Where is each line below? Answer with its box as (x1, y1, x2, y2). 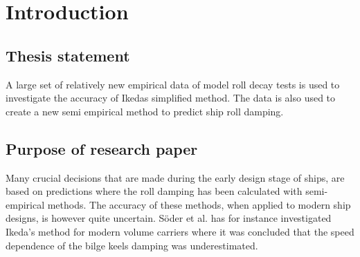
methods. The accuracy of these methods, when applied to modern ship (47, 197, 351, 211)
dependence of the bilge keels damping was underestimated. (6, 238, 258, 252)
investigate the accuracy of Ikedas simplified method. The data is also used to (6, 91, 336, 105)
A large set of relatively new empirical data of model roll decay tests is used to (6, 77, 340, 91)
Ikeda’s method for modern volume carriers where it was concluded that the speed (6, 224, 354, 238)
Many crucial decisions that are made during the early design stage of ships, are (6, 170, 345, 184)
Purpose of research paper (6, 137, 198, 159)
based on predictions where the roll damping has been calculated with (6, 184, 303, 198)
